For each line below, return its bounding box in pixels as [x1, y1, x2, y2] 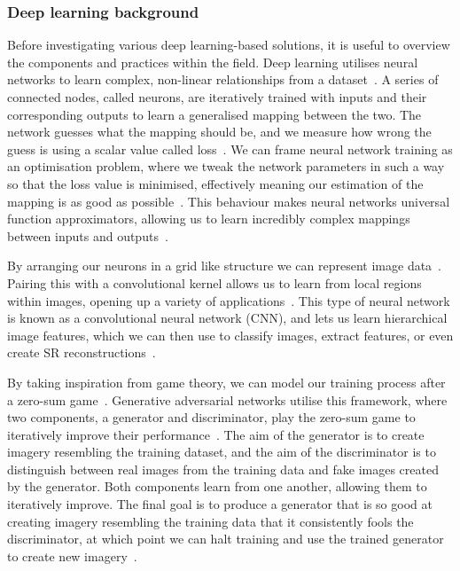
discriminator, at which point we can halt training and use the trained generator [7, 529, 444, 548]
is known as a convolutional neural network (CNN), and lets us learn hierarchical [7, 309, 448, 327]
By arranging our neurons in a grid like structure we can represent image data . [7, 256, 442, 275]
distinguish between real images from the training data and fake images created [7, 459, 439, 478]
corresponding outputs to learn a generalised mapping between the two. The [7, 105, 422, 123]
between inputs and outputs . [7, 226, 168, 245]
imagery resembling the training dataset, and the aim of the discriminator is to [7, 442, 436, 461]
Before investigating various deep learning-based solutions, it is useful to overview [7, 35, 450, 54]
